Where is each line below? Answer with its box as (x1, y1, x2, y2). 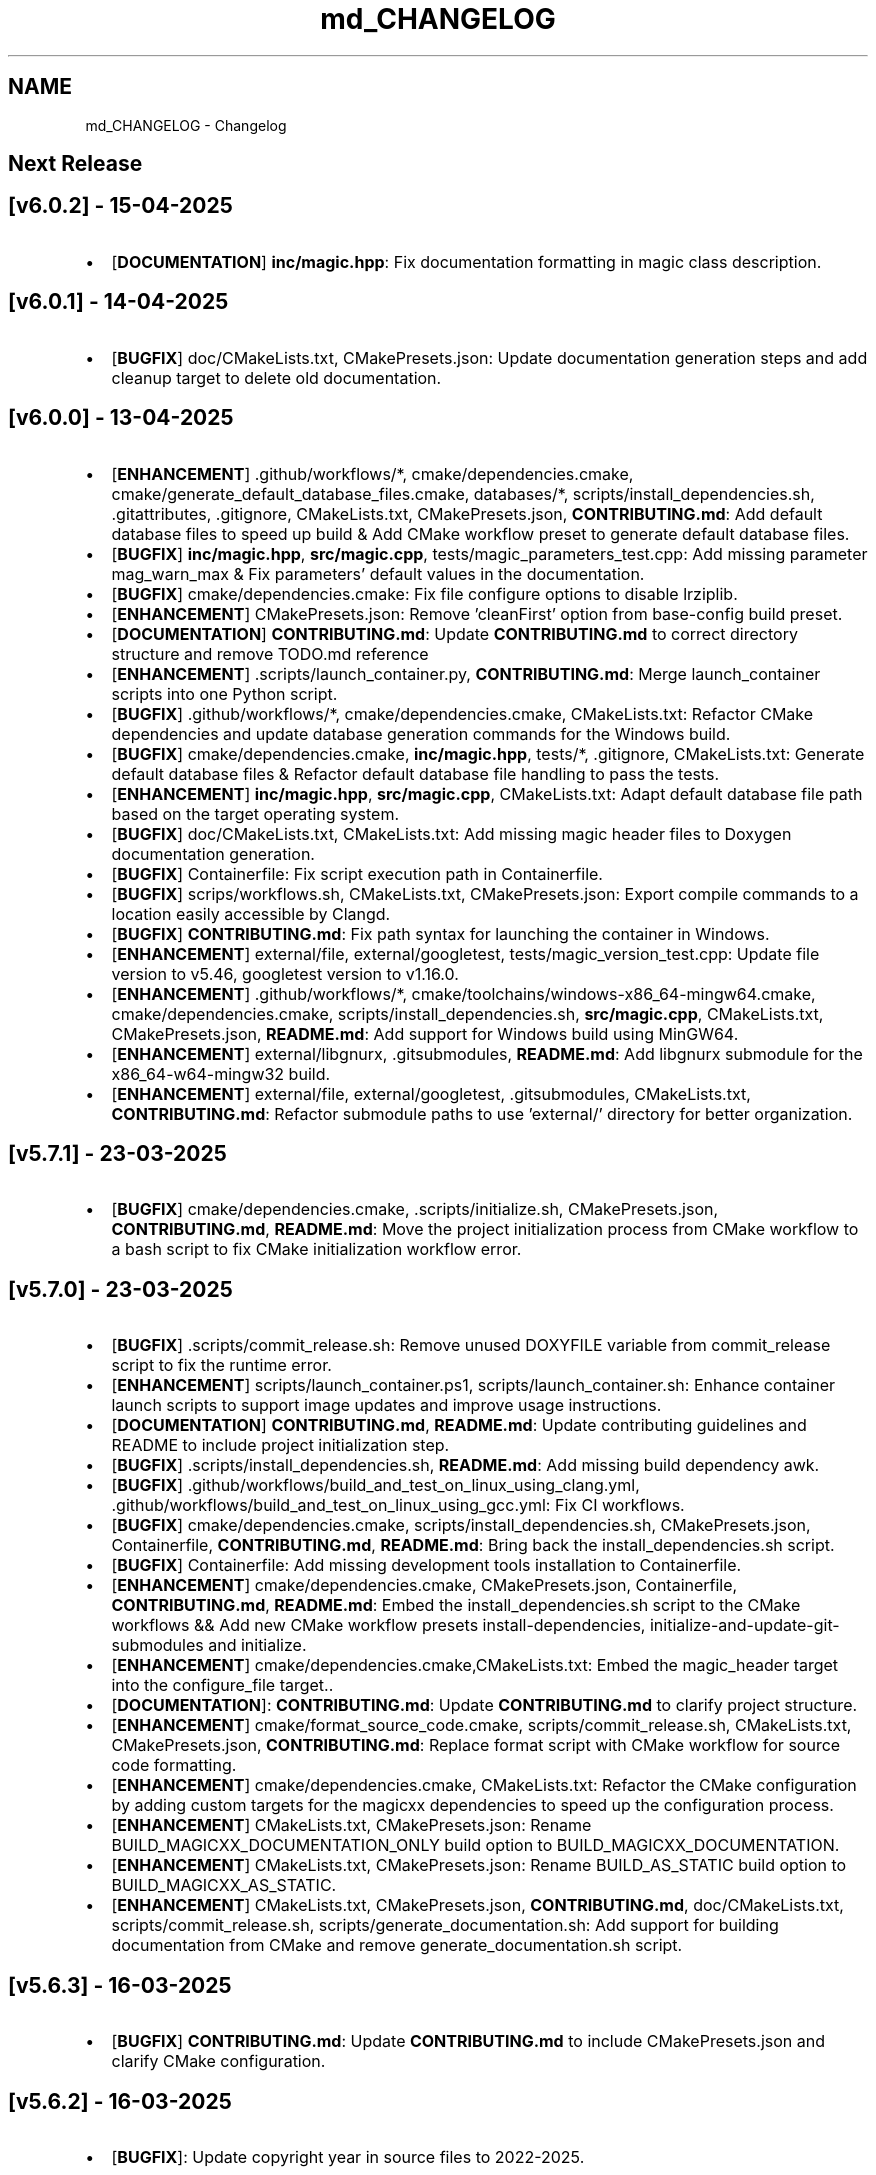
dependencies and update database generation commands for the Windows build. (111, 723, 731, 744)
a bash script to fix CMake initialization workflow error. (111, 1239, 522, 1260)
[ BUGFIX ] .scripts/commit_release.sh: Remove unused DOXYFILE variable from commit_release (111, 1335, 831, 1356)
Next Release (8, 151, 143, 177)
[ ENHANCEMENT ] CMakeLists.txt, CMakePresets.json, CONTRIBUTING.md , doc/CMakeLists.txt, (111, 1895, 844, 1916)
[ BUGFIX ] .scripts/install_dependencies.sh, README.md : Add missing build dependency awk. (111, 1455, 820, 1476)
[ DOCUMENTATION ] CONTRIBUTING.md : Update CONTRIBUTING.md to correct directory (111, 623, 798, 644)
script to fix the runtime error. (111, 1355, 332, 1376)
